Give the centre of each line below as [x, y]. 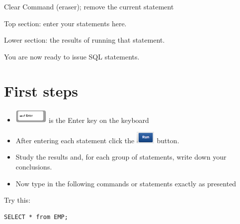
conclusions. [34, 167]
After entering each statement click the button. [97, 140]
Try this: [17, 200]
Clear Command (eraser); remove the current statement [89, 6]
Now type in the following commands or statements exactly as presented [126, 183]
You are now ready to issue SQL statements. [72, 56]
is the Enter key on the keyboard [99, 120]
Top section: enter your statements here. [65, 23]
